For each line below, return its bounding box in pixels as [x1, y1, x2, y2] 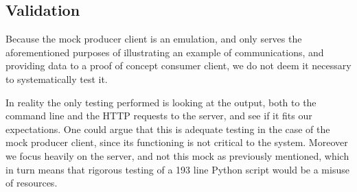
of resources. [5, 176, 58, 190]
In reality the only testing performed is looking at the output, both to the [5, 95, 316, 109]
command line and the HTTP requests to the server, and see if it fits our [5, 108, 312, 123]
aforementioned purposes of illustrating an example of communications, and [5, 45, 324, 59]
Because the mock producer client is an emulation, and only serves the [5, 32, 302, 46]
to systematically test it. [5, 71, 108, 86]
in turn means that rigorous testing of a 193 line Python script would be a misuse [5, 162, 349, 176]
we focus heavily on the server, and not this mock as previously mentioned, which [5, 148, 349, 163]
